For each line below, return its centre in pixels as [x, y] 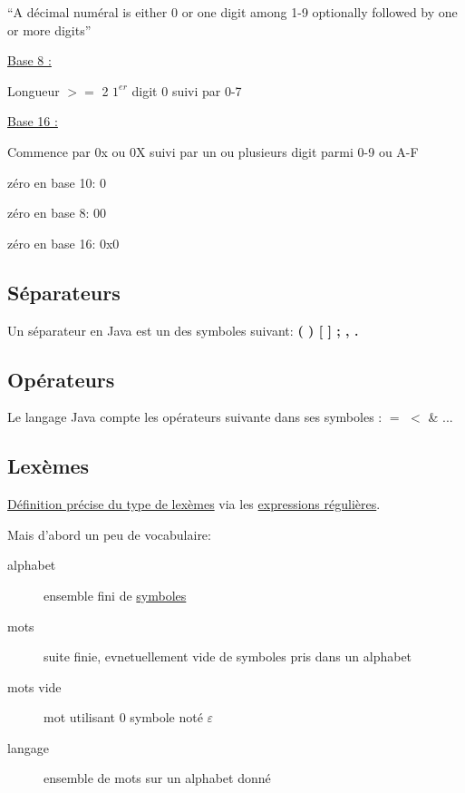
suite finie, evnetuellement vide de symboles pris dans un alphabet [228, 656]
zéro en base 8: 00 [57, 213]
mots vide [34, 686]
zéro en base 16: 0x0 [63, 243]
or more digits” [49, 29]
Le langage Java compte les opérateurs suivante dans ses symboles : [195, 417]
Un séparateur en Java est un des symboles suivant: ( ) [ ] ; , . [183, 330]
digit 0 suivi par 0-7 [187, 90]
